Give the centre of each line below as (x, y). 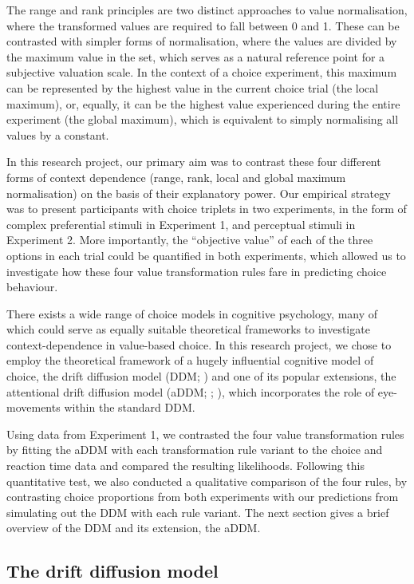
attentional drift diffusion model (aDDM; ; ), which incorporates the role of (191, 391)
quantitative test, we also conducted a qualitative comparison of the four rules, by (207, 481)
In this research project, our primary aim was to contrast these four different (194, 162)
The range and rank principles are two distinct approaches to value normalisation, (207, 10)
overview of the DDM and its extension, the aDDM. (134, 528)
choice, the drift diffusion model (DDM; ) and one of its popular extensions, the (201, 376)
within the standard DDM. (130, 407)
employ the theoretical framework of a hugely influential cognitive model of (190, 360)
